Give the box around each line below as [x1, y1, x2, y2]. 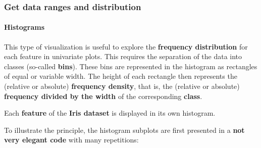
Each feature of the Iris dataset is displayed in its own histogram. [4, 108, 216, 118]
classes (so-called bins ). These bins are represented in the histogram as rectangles [4, 61, 257, 71]
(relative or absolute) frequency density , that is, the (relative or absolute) [4, 81, 240, 91]
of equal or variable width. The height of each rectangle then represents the [4, 71, 237, 81]
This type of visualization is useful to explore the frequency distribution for [4, 41, 248, 52]
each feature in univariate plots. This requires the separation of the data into [4, 51, 242, 62]
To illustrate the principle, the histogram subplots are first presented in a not [4, 124, 245, 135]
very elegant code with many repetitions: [4, 134, 139, 145]
